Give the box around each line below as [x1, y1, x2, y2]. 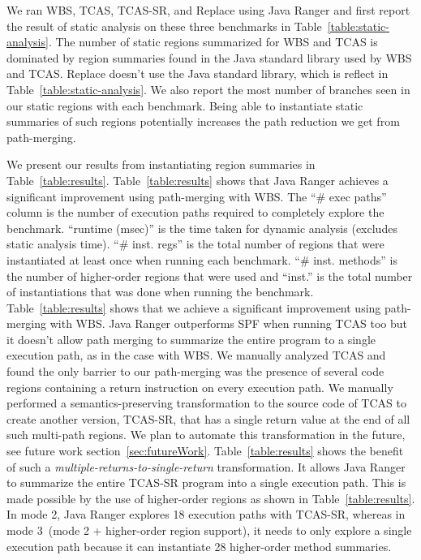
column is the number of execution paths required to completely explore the [6, 204, 384, 221]
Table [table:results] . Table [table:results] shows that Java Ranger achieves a [6, 171, 389, 188]
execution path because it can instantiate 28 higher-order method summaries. [6, 537, 392, 554]
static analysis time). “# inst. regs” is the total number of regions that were [6, 235, 384, 252]
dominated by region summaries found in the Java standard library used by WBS [6, 49, 412, 66]
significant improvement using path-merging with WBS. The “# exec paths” [6, 187, 387, 205]
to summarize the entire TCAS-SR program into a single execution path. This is [6, 474, 406, 491]
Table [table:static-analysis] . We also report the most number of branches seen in [6, 80, 410, 97]
